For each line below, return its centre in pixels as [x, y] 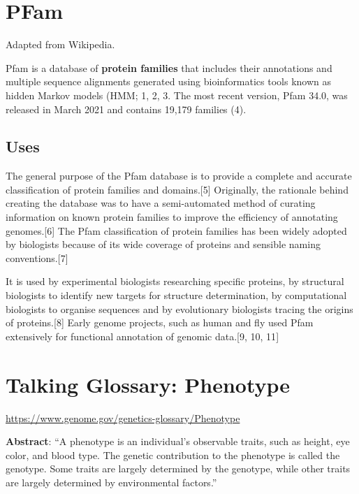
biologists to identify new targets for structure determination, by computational [176, 295]
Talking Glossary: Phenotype [148, 384]
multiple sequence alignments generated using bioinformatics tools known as [169, 81]
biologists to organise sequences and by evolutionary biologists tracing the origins [179, 308]
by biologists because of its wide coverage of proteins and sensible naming [163, 244]
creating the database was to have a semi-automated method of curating [161, 203]
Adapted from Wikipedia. [60, 44]
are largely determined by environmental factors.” [111, 482]
